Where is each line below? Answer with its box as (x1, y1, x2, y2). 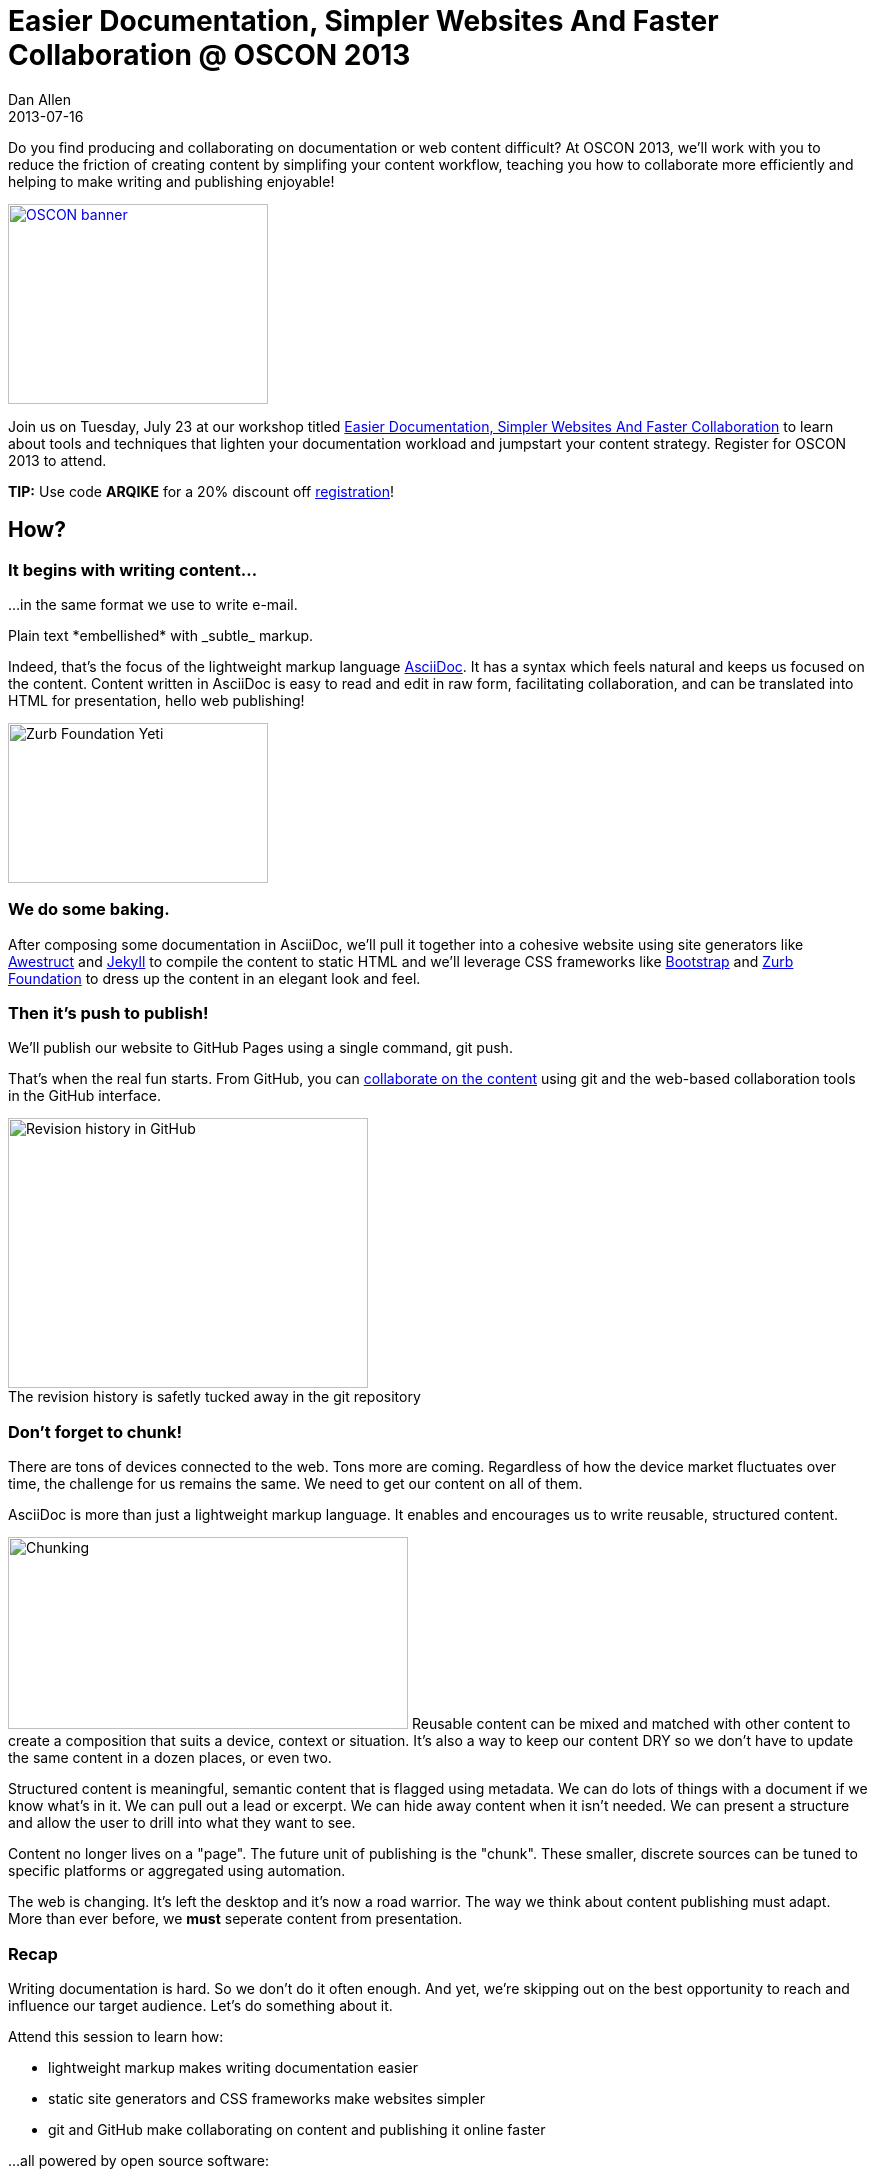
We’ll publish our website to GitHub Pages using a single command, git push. (8, 1039, 513, 1057)
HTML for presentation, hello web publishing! (8, 691, 305, 709)
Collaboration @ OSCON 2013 (8, 38, 411, 72)
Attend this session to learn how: (8, 2027, 224, 2045)
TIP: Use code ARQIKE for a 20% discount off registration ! (8, 482, 395, 500)
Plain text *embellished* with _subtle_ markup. (8, 626, 314, 644)
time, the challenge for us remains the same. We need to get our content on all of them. (8, 1475, 583, 1493)
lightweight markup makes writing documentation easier (48, 2058, 419, 2076)
